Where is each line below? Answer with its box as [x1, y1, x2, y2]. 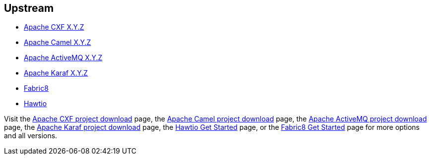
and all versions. [4, 131, 58, 140]
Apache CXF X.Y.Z [24, 23, 84, 32]
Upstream [4, 2, 54, 14]
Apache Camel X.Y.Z [24, 38, 91, 47]
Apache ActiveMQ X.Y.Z [24, 53, 103, 62]
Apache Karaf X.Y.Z [24, 69, 88, 78]
